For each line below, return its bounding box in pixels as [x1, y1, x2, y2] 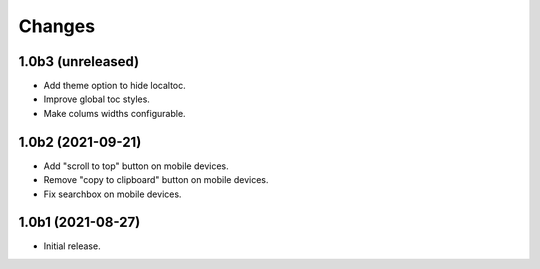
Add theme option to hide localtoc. [43, 80, 187, 92]
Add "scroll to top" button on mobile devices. [43, 160, 229, 172]
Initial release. [43, 240, 101, 252]
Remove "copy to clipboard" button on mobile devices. [43, 174, 269, 186]
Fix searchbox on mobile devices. [43, 188, 182, 200]
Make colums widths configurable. [43, 107, 186, 119]
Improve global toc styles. [43, 93, 150, 105]
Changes [18, 15, 95, 37]
